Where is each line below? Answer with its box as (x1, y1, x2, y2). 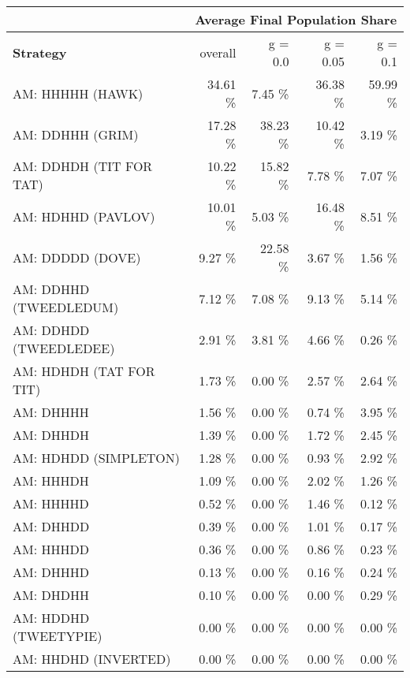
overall (199, 43, 237, 61)
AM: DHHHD (13, 563, 89, 581)
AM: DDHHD (13, 280, 90, 298)
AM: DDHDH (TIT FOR (13, 157, 153, 175)
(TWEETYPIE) (13, 627, 102, 645)
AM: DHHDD (13, 517, 90, 535)
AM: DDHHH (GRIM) (13, 125, 139, 143)
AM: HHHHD (13, 494, 89, 512)
